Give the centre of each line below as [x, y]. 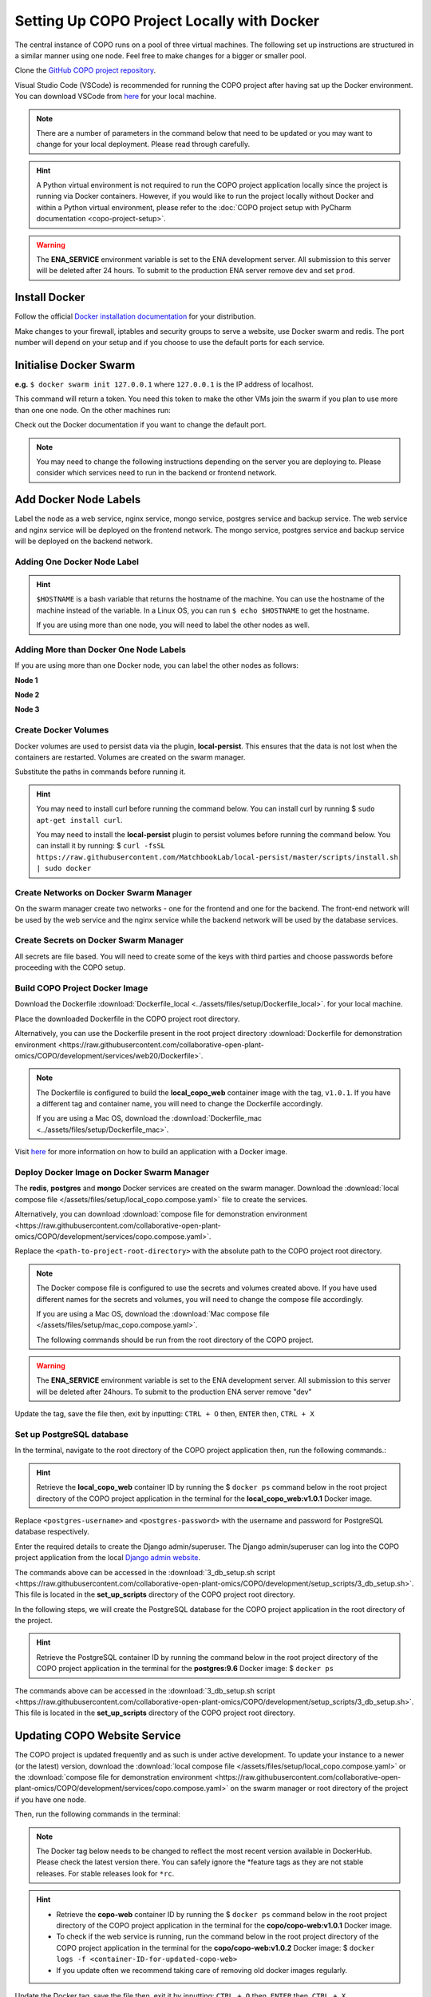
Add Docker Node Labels [78, 500]
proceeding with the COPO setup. [70, 967]
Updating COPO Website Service [98, 1736]
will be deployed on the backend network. [84, 541]
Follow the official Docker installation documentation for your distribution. [135, 316]
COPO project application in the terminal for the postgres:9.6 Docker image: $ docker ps [185, 1669]
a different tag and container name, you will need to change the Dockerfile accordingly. [180, 1104]
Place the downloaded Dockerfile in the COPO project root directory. [127, 1018]
